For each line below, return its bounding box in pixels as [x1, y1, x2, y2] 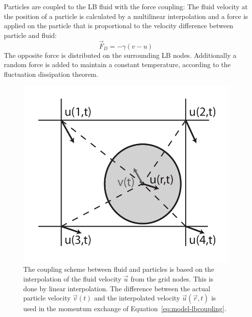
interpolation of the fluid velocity [23, 274, 122, 284]
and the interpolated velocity [94, 293, 180, 303]
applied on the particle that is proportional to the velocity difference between [4, 20, 234, 31]
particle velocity [23, 293, 71, 303]
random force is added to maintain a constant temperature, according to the [4, 59, 231, 70]
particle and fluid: [4, 30, 57, 40]
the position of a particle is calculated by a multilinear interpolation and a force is [4, 11, 248, 21]
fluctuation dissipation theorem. [4, 69, 98, 79]
